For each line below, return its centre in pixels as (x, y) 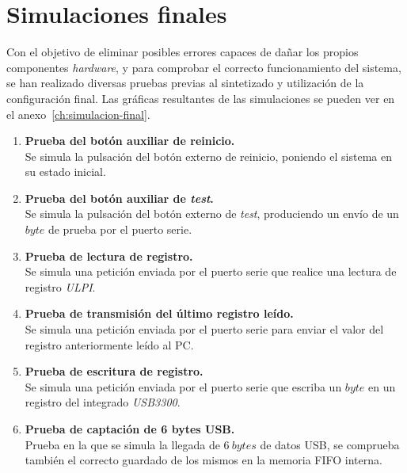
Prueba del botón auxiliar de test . (119, 198)
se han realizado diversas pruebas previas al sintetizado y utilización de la (185, 83)
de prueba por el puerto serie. (120, 229)
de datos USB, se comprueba (330, 444)
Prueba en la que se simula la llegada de (122, 444)
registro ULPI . (60, 286)
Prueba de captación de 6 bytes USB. (130, 429)
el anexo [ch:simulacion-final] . (78, 114)
